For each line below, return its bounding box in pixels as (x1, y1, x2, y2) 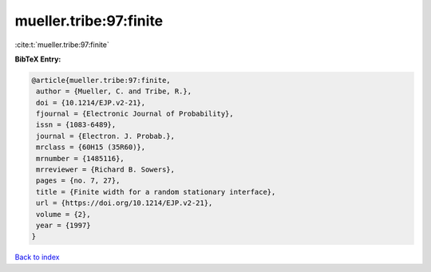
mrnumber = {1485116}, (36, 154, 125, 163)
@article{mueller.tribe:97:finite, (31, 76, 171, 85)
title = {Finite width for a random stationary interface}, (36, 187, 276, 196)
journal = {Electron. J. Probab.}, (36, 132, 176, 140)
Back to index (14, 252, 60, 262)
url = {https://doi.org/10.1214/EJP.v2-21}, (36, 199, 213, 207)
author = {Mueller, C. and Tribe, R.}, (36, 87, 192, 96)
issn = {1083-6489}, (36, 120, 117, 129)
